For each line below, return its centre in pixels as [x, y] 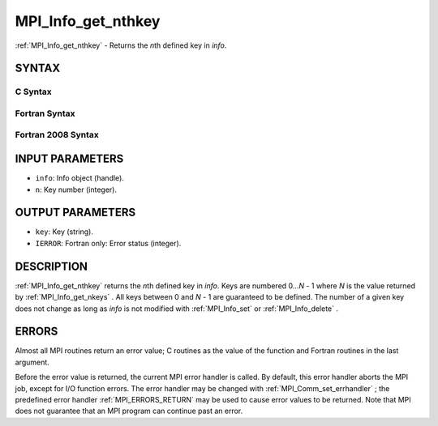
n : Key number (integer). [76, 190]
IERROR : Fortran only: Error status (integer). [108, 243]
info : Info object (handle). [80, 178]
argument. [32, 362]
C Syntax [33, 92]
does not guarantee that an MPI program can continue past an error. [129, 411]
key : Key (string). [64, 232]
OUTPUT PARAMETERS [75, 213]
